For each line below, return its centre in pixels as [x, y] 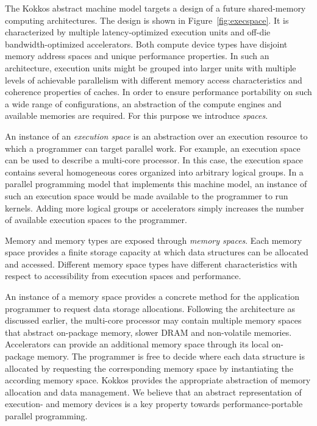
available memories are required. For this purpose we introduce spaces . [137, 115]
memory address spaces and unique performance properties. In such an [137, 56]
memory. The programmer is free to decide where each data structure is [171, 356]
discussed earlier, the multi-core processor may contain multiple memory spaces [153, 320]
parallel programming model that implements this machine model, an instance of [156, 184]
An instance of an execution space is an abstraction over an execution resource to [156, 136]
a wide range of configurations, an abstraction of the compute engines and [143, 103]
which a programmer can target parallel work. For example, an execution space [153, 148]
